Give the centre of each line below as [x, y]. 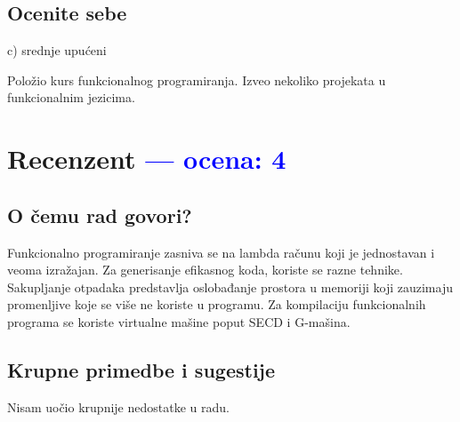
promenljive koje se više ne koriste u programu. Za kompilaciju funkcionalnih [217, 304]
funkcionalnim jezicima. [71, 97]
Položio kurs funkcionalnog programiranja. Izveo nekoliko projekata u [197, 80]
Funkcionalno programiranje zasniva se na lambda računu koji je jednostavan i [221, 252]
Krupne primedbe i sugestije [141, 369]
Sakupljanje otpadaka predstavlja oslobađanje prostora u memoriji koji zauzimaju [230, 287]
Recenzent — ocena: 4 [147, 159]
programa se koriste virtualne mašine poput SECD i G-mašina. [179, 321]
